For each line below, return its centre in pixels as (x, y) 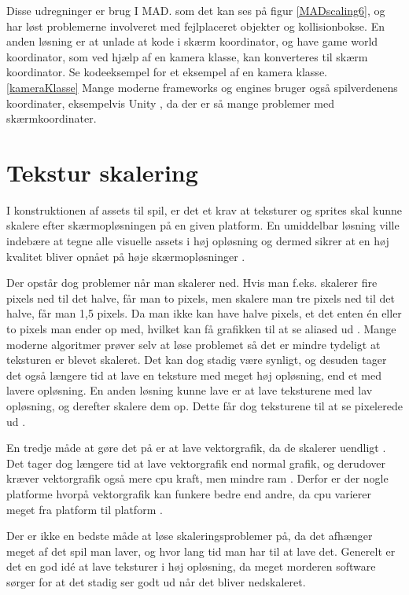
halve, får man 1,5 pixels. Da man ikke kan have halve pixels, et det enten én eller (204, 313)
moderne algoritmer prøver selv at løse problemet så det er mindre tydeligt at (193, 344)
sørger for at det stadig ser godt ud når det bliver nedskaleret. (156, 581)
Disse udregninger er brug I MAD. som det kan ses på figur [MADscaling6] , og (196, 10)
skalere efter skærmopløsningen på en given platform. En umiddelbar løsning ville (203, 225)
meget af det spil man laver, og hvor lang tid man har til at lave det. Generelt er (201, 551)
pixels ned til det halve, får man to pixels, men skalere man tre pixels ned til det (201, 297)
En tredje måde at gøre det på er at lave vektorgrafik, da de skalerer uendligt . (196, 448)
